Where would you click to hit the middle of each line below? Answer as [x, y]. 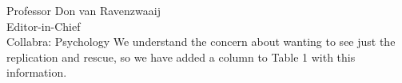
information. [37, 72]
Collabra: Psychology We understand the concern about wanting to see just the [201, 41]
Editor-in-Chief [44, 26]
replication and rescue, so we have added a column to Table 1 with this [181, 57]
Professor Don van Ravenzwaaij [84, 10]
